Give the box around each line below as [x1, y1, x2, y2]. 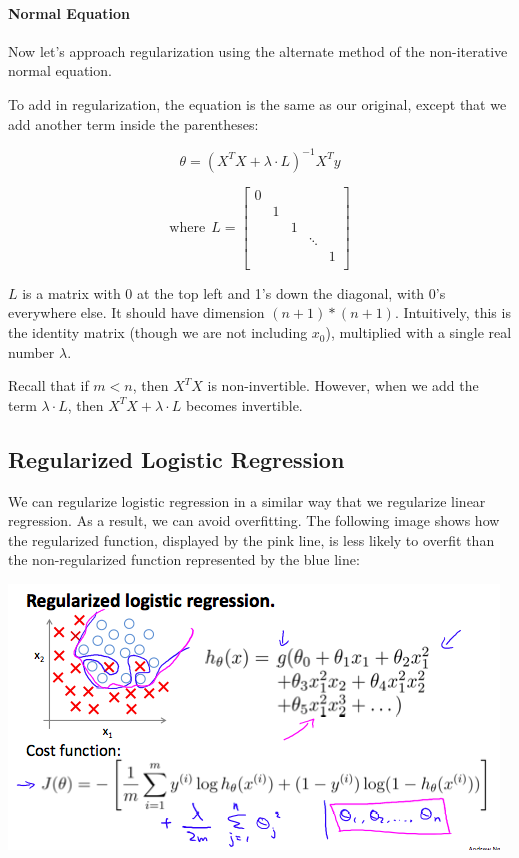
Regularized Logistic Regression [8, 443, 345, 474]
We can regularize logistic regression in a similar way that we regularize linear [8, 490, 486, 511]
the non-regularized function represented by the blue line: [8, 549, 360, 570]
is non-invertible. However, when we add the [207, 375, 479, 396]
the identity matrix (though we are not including [8, 322, 308, 343]
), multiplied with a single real [325, 322, 512, 343]
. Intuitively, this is [394, 302, 511, 323]
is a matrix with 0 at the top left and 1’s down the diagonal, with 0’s [22, 282, 446, 303]
